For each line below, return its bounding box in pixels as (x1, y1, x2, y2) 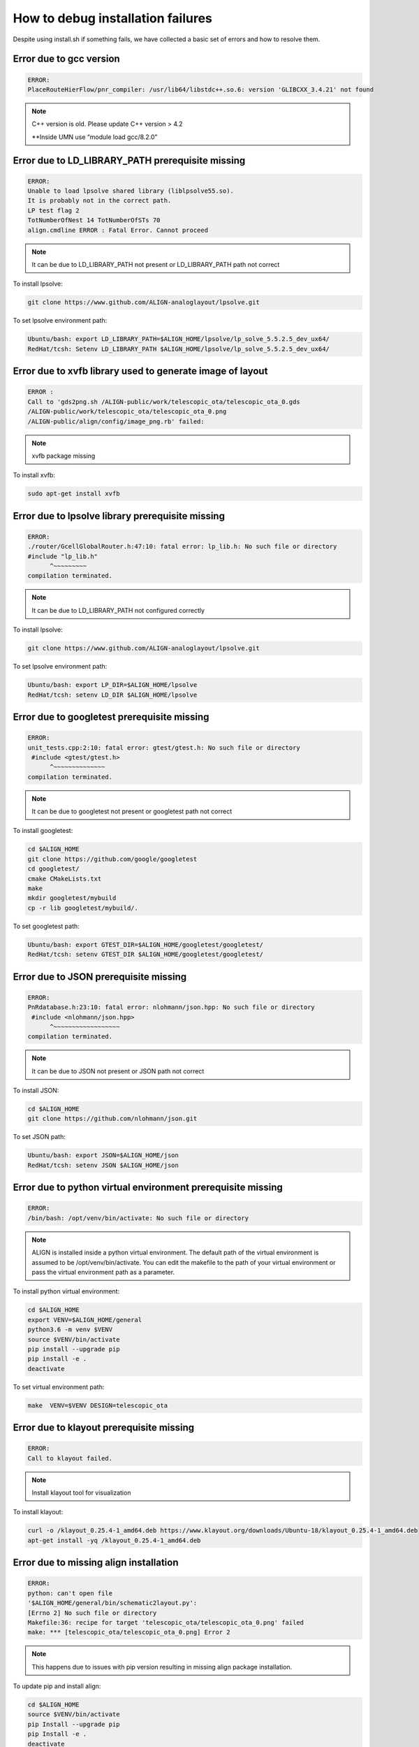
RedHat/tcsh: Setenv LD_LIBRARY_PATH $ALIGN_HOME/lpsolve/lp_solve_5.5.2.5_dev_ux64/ (27, 345, 330, 353)
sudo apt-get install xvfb (27, 490, 120, 498)
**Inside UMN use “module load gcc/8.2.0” (31, 133, 158, 141)
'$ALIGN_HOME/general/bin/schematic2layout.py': (27, 1599, 198, 1607)
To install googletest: (13, 827, 73, 835)
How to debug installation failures (13, 10, 213, 26)
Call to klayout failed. (27, 1454, 113, 1462)
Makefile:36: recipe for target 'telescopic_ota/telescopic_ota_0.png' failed (27, 1618, 304, 1626)
